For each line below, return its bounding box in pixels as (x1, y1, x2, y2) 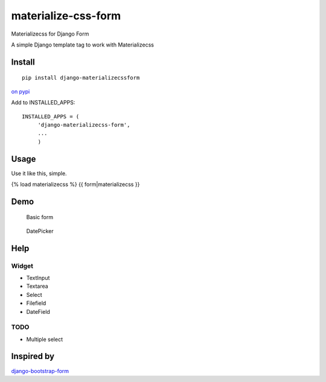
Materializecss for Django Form (11, 30, 89, 37)
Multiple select (26, 336, 63, 343)
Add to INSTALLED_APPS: (11, 99, 75, 106)
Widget (11, 261, 33, 270)
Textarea (26, 282, 48, 290)
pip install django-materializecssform (22, 74, 140, 81)
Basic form (26, 214, 54, 221)
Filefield (26, 299, 46, 307)
